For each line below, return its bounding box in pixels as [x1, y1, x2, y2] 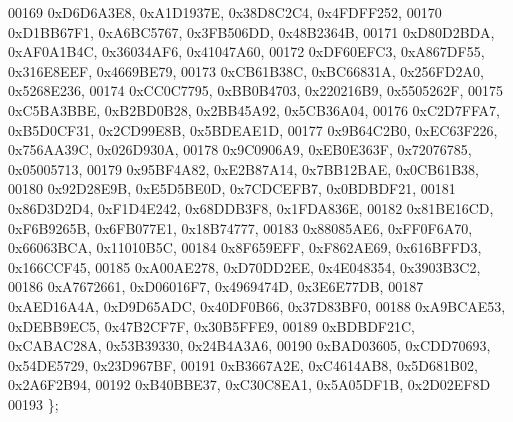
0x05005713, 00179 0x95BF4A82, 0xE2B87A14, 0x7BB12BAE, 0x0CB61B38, [8, 158, 479, 179]
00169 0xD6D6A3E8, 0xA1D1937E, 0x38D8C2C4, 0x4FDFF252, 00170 [8, 2, 442, 22]
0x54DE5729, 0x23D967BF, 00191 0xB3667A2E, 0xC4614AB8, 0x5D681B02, [8, 354, 478, 375]
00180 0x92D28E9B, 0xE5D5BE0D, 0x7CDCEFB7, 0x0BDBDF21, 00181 [8, 178, 456, 199]
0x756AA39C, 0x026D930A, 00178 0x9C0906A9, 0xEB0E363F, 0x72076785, [8, 139, 472, 160]
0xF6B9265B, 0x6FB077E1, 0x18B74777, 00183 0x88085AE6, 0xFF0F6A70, [8, 217, 473, 238]
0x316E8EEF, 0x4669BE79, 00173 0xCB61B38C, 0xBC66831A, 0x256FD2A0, [8, 60, 484, 81]
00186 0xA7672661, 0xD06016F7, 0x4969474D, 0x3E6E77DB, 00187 [8, 276, 424, 297]
